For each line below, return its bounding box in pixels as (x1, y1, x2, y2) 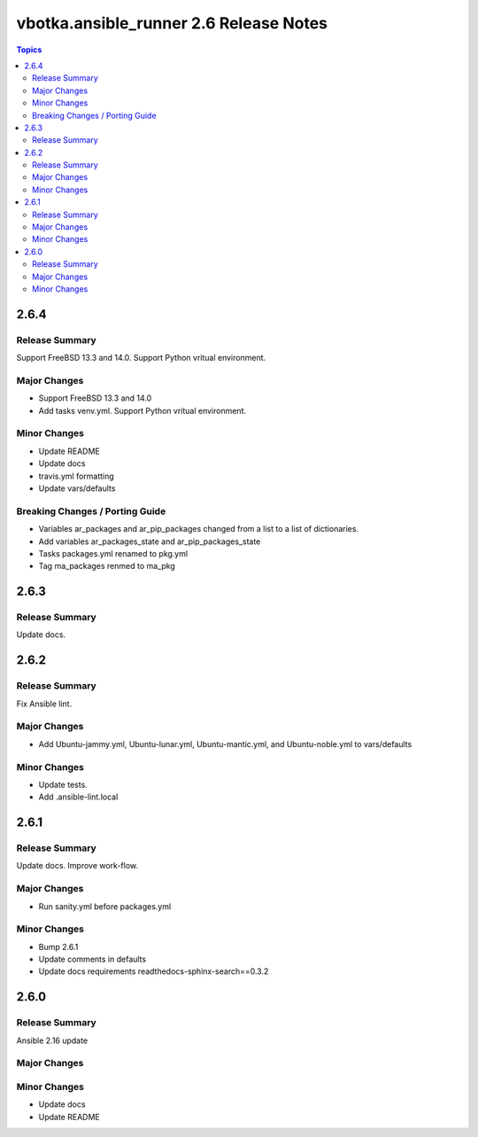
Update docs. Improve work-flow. (16, 861, 139, 871)
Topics (16, 44, 42, 55)
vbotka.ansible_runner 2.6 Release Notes (16, 13, 328, 33)
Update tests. (38, 779, 88, 790)
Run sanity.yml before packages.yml (38, 900, 172, 912)
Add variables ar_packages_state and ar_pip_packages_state (38, 536, 261, 547)
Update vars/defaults (38, 483, 116, 494)
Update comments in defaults (38, 954, 146, 965)
